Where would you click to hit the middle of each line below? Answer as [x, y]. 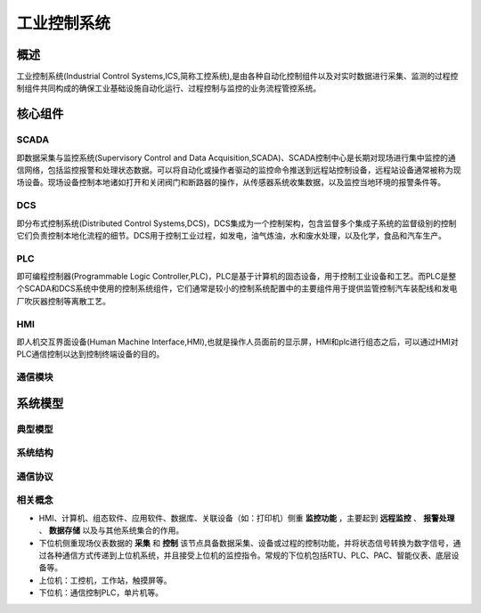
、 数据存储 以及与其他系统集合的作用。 [111, 530]
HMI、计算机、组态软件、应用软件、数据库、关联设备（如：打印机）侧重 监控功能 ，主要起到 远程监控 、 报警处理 [247, 518]
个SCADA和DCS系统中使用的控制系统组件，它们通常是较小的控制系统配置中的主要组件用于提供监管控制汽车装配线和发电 [237, 288]
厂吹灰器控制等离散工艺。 [63, 301]
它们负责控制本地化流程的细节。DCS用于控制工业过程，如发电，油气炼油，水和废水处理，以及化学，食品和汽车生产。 [232, 235]
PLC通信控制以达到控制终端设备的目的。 [90, 354]
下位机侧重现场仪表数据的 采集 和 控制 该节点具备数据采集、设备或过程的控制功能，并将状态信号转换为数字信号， [246, 543]
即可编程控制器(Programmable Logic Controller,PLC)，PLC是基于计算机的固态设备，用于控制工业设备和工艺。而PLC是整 [236, 277]
